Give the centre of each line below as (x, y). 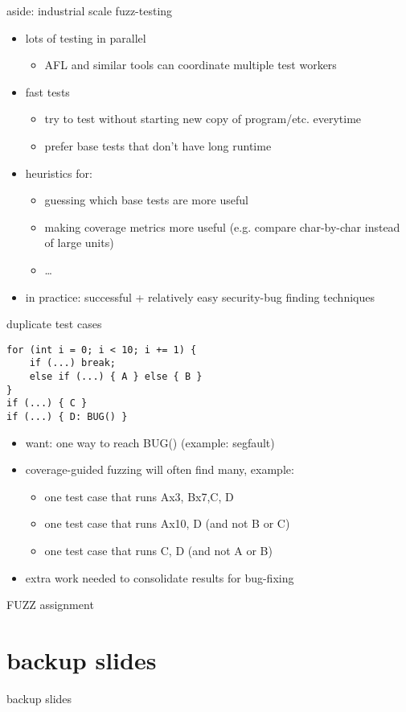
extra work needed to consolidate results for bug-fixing (160, 577)
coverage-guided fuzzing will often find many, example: (160, 469)
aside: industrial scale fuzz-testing (90, 10)
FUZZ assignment (50, 605)
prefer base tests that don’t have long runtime (158, 145)
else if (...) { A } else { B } (116, 377)
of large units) (79, 243)
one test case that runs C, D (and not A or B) (158, 551)
